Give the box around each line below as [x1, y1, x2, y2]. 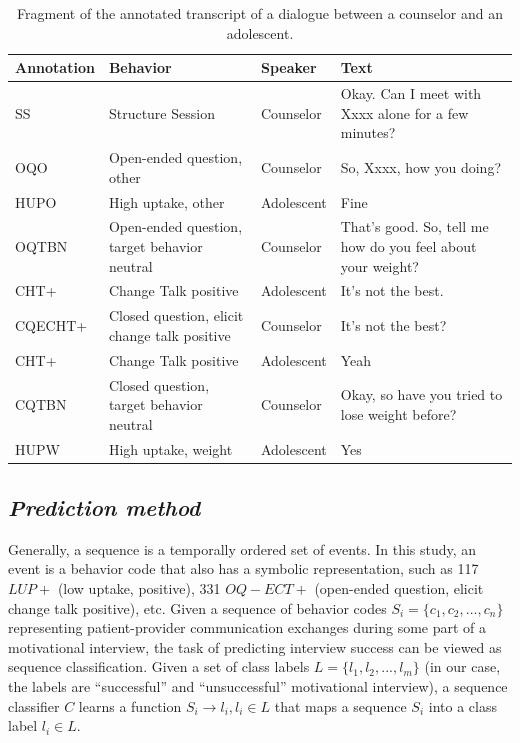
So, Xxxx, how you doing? [340, 156, 501, 177]
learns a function [78, 695, 182, 716]
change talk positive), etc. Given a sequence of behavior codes [8, 597, 387, 618]
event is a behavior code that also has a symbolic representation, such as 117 [8, 558, 479, 579]
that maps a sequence [274, 695, 407, 716]
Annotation [15, 57, 95, 78]
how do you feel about [340, 235, 477, 256]
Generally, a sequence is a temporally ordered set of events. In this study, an [8, 538, 477, 559]
